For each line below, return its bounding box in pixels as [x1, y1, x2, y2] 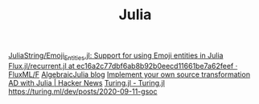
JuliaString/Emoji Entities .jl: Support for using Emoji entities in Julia [8, 50, 224, 62]
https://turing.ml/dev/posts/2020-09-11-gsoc [8, 86, 158, 96]
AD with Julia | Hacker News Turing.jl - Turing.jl [8, 78, 165, 87]
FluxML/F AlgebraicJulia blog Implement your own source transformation [8, 70, 251, 79]
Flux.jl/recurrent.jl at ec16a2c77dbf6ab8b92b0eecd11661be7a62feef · [8, 61, 238, 70]
